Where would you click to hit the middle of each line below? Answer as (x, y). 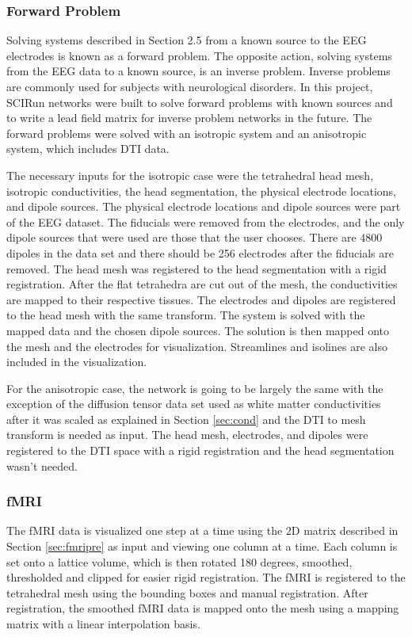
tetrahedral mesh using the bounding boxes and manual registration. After (187, 592)
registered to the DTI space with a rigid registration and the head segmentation (200, 450)
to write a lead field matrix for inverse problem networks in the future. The (189, 118)
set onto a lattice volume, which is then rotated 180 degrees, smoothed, (179, 561)
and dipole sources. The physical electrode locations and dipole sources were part (204, 206)
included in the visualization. (77, 362)
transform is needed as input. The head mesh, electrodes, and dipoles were (187, 435)
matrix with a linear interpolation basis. (103, 624)
